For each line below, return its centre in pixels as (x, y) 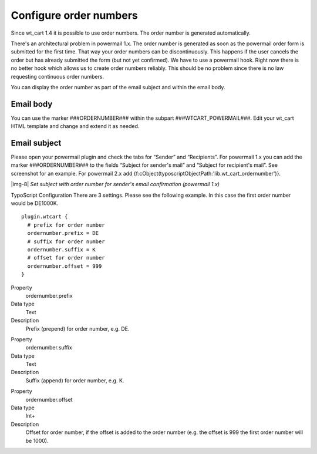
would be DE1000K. (35, 203)
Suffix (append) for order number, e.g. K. (75, 380)
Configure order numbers (74, 15)
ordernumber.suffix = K (62, 250)
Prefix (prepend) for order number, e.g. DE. (77, 328)
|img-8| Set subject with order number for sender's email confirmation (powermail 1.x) (115, 184)
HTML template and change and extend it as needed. (75, 126)
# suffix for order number (66, 241)
